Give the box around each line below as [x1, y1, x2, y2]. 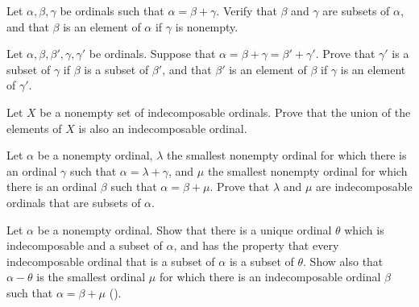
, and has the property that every [173, 237, 339, 254]
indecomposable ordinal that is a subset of [6, 252, 215, 269]
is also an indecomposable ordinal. [78, 119, 247, 136]
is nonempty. [175, 18, 239, 35]
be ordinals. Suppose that [89, 45, 216, 62]
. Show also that [303, 252, 384, 269]
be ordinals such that [60, 2, 164, 19]
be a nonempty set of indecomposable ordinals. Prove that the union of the [39, 103, 411, 120]
